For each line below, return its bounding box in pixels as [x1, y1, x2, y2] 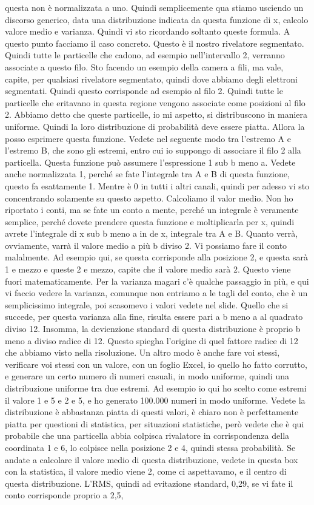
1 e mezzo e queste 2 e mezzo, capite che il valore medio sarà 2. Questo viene [5, 263, 291, 276]
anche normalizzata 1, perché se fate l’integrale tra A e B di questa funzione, [5, 168, 290, 180]
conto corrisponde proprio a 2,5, [5, 489, 124, 501]
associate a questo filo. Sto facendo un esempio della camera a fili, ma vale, [5, 60, 284, 73]
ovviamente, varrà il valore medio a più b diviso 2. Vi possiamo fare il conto [5, 239, 287, 251]
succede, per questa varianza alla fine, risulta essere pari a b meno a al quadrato [5, 310, 303, 323]
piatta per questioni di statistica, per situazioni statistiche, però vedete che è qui [5, 417, 304, 430]
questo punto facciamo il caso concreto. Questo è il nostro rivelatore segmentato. [5, 36, 304, 49]
